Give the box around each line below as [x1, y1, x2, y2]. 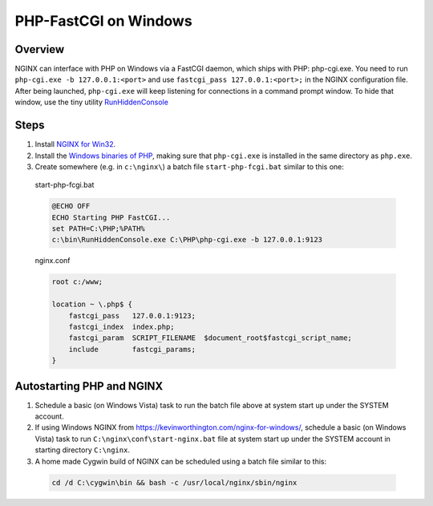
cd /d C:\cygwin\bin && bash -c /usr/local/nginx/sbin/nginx [51, 478, 297, 487]
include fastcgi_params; [68, 345, 196, 354]
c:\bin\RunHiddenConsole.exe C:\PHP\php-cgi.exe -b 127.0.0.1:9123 [51, 235, 323, 245]
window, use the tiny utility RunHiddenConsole [14, 97, 168, 107]
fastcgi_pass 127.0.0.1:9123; [68, 311, 196, 320]
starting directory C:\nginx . [34, 445, 130, 455]
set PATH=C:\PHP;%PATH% [51, 225, 146, 233]
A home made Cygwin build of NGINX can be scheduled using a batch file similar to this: [34, 456, 327, 466]
